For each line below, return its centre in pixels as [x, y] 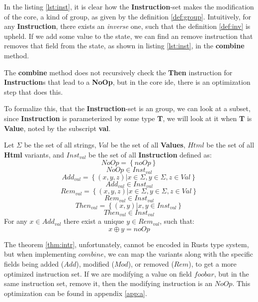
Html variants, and [34, 154]
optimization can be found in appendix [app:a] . [76, 293]
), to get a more [213, 263]
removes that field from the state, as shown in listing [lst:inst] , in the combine [124, 46]
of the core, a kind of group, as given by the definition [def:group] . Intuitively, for [128, 16]
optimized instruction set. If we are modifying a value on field [98, 273]
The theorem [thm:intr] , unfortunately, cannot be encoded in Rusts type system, [127, 244]
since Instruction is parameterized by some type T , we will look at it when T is [128, 118]
